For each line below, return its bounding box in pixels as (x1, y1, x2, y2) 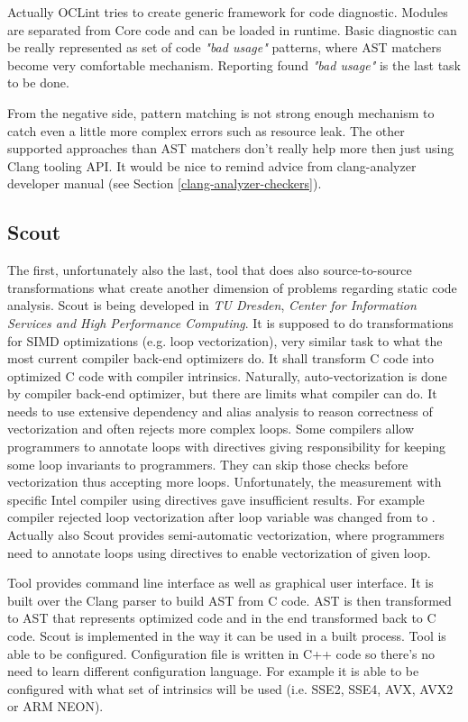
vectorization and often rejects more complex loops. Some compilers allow (7, 419, 415, 438)
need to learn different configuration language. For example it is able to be (7, 662, 419, 681)
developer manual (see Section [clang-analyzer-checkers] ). (7, 174, 322, 193)
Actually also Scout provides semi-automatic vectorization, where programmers (7, 526, 445, 544)
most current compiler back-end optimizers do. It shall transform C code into (7, 349, 435, 368)
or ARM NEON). (7, 697, 104, 716)
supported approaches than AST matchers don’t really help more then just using (7, 139, 454, 158)
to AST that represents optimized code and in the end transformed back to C (7, 608, 436, 627)
